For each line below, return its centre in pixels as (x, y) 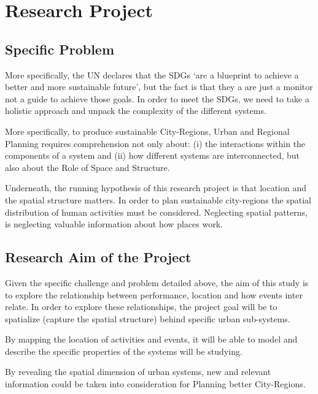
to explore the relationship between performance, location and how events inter (154, 294)
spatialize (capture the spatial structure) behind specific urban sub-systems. (148, 318)
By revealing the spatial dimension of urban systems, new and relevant (138, 372)
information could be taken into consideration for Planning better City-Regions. (155, 384)
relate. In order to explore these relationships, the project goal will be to (141, 307)
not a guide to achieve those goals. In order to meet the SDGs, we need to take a (157, 98)
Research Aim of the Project (98, 257)
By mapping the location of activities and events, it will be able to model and (151, 339)
